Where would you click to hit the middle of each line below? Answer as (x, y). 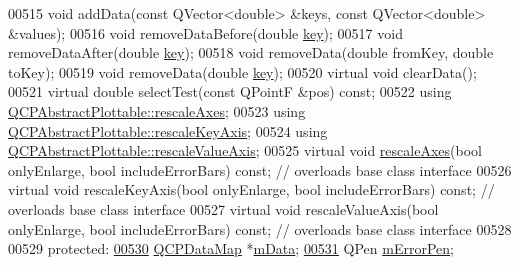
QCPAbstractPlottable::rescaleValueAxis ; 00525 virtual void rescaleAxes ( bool (245, 150)
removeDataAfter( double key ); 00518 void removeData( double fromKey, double (251, 52)
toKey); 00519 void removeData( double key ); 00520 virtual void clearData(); (242, 71)
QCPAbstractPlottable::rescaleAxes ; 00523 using (157, 110)
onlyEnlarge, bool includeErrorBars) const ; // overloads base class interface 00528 (260, 228)
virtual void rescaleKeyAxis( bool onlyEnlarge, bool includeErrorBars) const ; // (251, 189)
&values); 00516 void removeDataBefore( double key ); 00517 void (205, 32)
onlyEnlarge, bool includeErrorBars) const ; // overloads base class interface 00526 (260, 169)
